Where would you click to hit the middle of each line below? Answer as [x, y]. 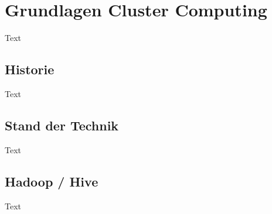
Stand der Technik [62, 125]
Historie [30, 69]
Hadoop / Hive [52, 181]
